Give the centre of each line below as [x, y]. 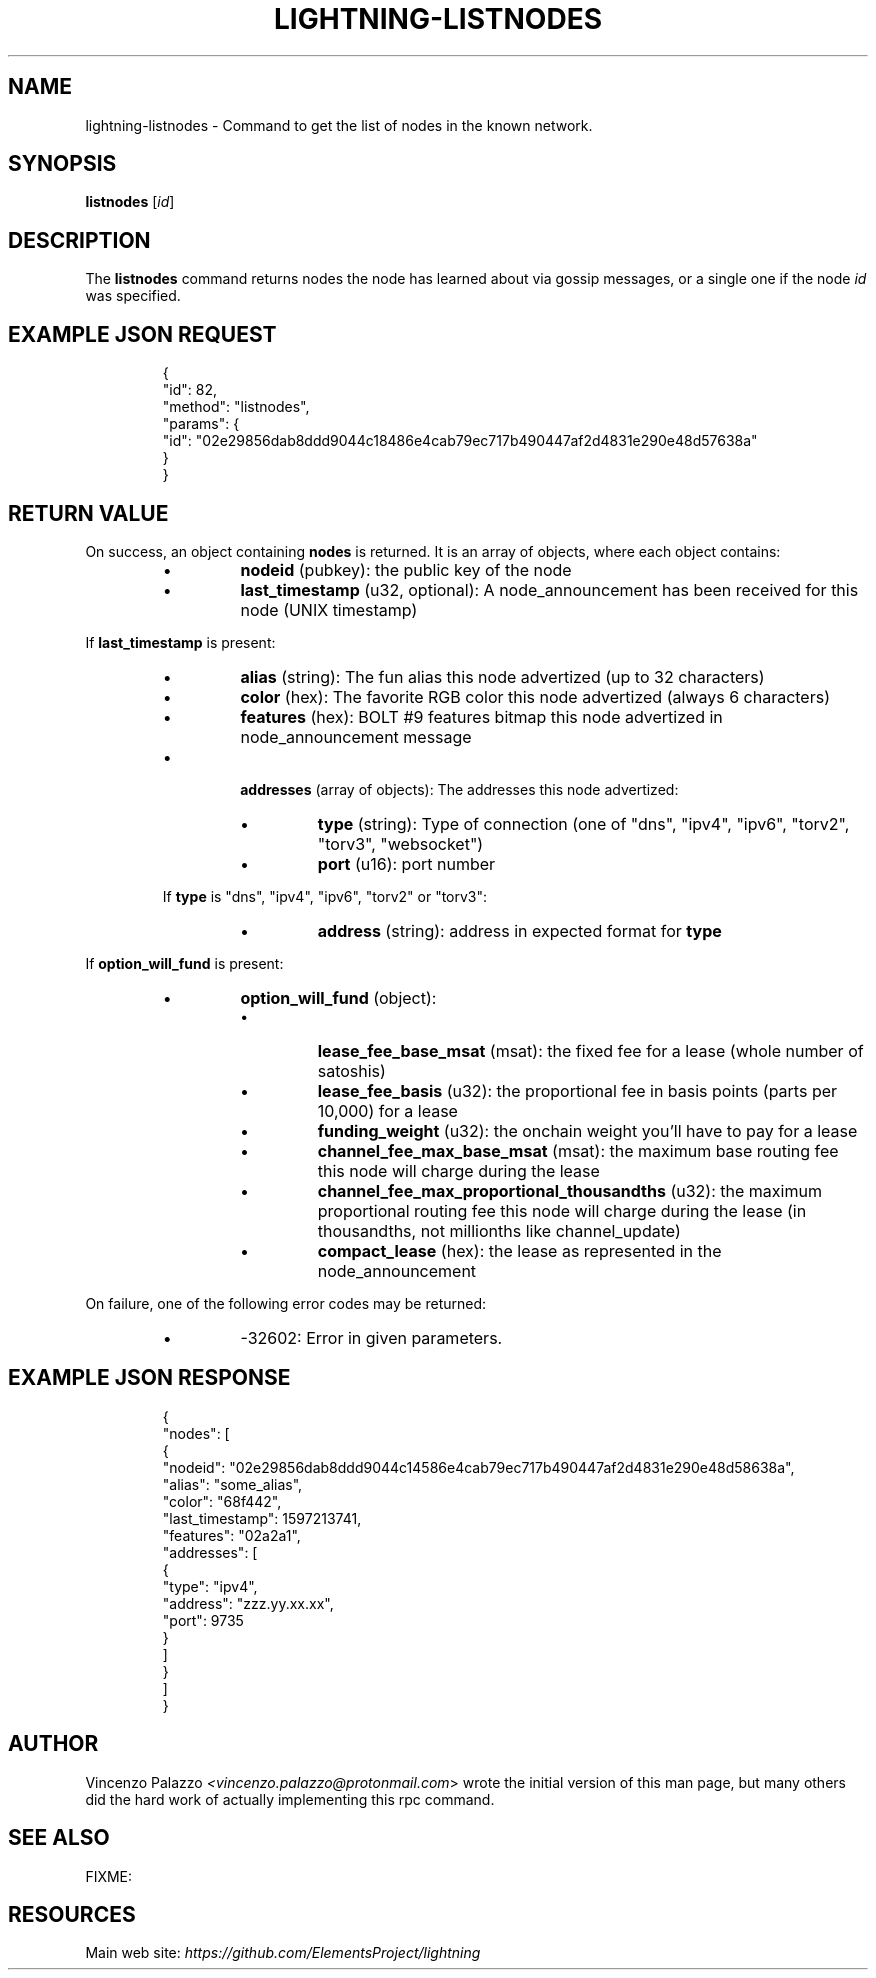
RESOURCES [72, 1914]
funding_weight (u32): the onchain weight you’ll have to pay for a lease [587, 1130]
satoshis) [351, 1070]
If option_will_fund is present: [184, 963]
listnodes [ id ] [130, 202]
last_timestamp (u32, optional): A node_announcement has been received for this [549, 589]
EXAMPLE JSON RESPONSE [149, 1378]
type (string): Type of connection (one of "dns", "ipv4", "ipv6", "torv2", [583, 823]
